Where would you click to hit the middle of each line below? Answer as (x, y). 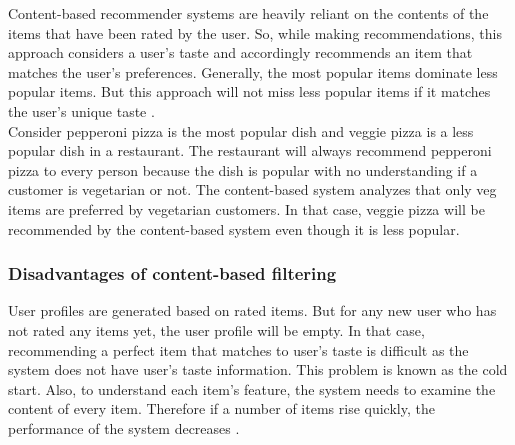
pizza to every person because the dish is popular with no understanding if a (243, 169)
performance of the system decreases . (124, 427)
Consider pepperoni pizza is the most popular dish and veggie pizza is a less (241, 130)
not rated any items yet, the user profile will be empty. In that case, (216, 329)
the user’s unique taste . (81, 110)
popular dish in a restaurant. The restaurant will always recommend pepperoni (250, 150)
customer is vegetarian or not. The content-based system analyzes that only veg (252, 189)
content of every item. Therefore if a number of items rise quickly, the (221, 408)
